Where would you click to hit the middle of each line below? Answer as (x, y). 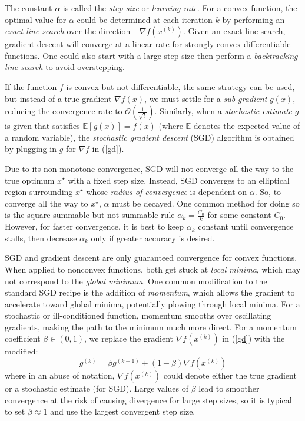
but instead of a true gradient (58, 98)
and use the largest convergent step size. (123, 411)
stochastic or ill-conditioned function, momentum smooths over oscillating (138, 315)
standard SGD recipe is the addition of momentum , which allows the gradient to (150, 292)
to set (15, 411)
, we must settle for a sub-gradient (206, 98)
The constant (29, 8)
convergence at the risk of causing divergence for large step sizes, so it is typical (148, 400)
